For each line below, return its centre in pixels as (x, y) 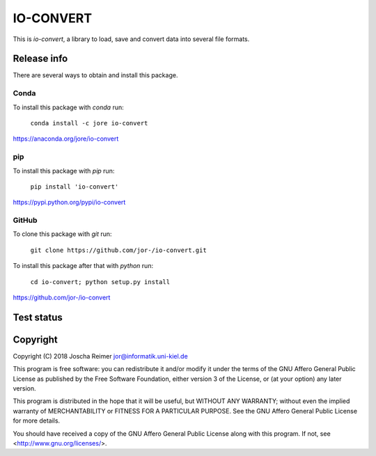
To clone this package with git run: (62, 234)
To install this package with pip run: (64, 171)
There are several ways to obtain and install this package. (95, 75)
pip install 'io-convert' (75, 187)
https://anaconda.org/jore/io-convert (66, 139)
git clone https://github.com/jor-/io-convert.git (118, 250)
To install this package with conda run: (69, 107)
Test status (38, 317)
